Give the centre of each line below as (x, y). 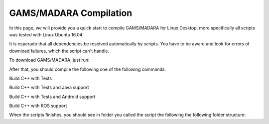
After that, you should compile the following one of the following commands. (88, 69)
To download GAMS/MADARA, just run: (49, 60)
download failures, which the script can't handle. (59, 51)
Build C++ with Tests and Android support (52, 97)
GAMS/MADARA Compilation (71, 13)
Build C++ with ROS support (38, 106)
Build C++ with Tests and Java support (49, 88)
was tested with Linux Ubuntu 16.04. (47, 34)
